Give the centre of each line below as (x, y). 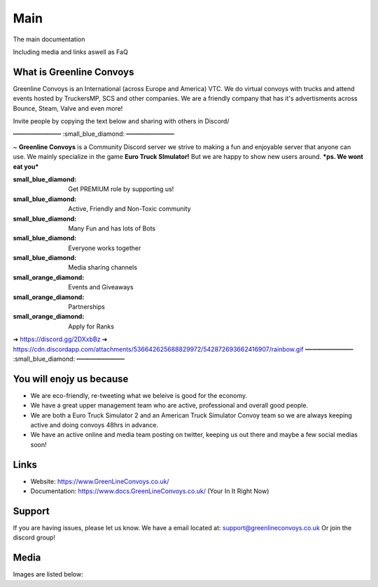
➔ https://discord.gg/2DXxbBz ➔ (60, 339)
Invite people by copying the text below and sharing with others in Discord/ (121, 121)
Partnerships (86, 307)
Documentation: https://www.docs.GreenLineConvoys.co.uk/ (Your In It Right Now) (150, 491)
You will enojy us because (71, 379)
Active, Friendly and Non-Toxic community (130, 209)
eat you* (26, 166)
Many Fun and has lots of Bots (112, 228)
